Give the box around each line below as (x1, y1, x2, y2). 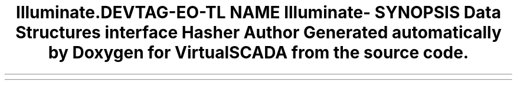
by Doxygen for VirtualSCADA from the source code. (48, 42, 469, 63)
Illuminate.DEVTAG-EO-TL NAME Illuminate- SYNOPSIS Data (16, 2, 501, 22)
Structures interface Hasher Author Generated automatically (15, 22, 502, 42)
